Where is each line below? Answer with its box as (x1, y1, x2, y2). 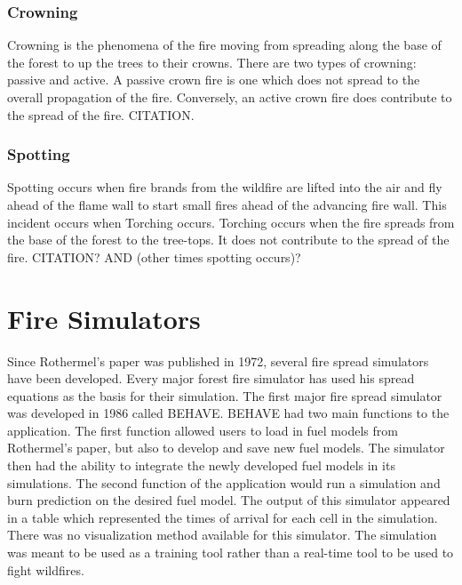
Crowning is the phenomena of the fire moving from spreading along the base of (7, 36, 442, 54)
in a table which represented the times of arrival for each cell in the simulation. (7, 508, 438, 526)
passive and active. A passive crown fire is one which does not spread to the (7, 70, 420, 89)
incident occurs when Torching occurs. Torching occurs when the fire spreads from (7, 212, 455, 231)
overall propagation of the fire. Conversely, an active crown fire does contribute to (7, 88, 452, 106)
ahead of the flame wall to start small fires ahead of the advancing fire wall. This (7, 196, 447, 213)
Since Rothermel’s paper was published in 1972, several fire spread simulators (7, 351, 429, 370)
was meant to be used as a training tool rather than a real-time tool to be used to (7, 543, 454, 562)
